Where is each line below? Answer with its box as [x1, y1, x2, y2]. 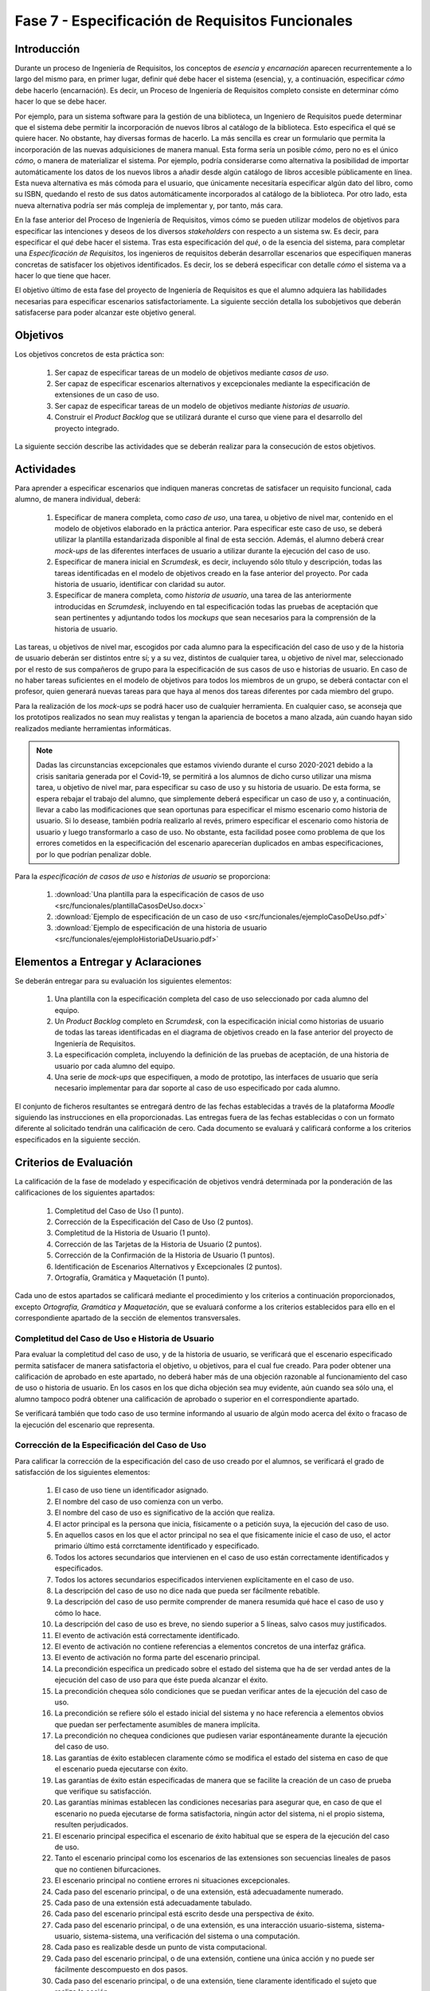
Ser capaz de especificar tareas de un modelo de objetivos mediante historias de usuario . [54, 401, 350, 410]
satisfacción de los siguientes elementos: [14, 1468, 150, 1477]
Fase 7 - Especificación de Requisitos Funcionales [14, 12, 354, 29]
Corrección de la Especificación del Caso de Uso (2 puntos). [54, 1217, 254, 1226]
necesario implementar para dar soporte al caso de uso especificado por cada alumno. [54, 1083, 340, 1093]
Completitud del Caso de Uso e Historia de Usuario [14, 1332, 215, 1344]
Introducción [14, 42, 80, 56]
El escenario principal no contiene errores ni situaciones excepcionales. [54, 1876, 291, 1885]
